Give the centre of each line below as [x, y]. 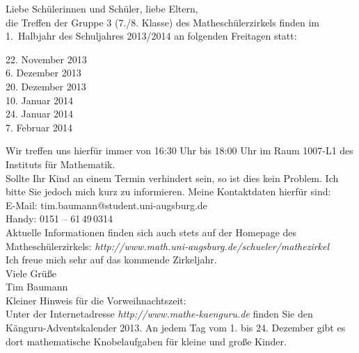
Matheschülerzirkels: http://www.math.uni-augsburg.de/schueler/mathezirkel [168, 246]
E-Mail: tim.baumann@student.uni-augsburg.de [106, 205]
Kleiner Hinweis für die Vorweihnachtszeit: [96, 300]
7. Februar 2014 [39, 127]
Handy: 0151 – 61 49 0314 [59, 219]
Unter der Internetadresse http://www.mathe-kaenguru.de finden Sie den [159, 314]
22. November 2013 [46, 59]
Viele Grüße [31, 273]
